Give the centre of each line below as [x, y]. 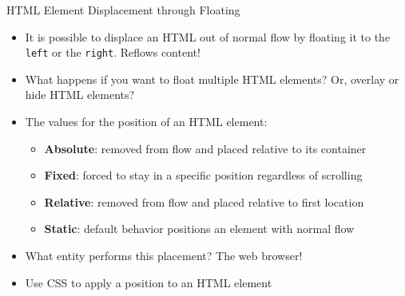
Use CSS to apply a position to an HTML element [149, 282]
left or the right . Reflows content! [113, 52]
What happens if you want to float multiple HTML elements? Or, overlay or [212, 79]
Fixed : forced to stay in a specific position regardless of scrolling [203, 175]
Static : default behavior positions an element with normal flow [199, 229]
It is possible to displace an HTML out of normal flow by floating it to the [208, 36]
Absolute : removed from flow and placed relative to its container [205, 148]
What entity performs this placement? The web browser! [164, 255]
